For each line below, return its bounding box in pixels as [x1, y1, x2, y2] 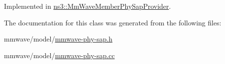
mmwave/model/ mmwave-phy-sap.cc [4, 50, 115, 60]
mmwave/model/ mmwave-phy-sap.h [4, 34, 112, 44]
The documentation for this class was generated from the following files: [4, 17, 222, 27]
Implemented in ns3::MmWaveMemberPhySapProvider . [4, 1, 171, 11]
